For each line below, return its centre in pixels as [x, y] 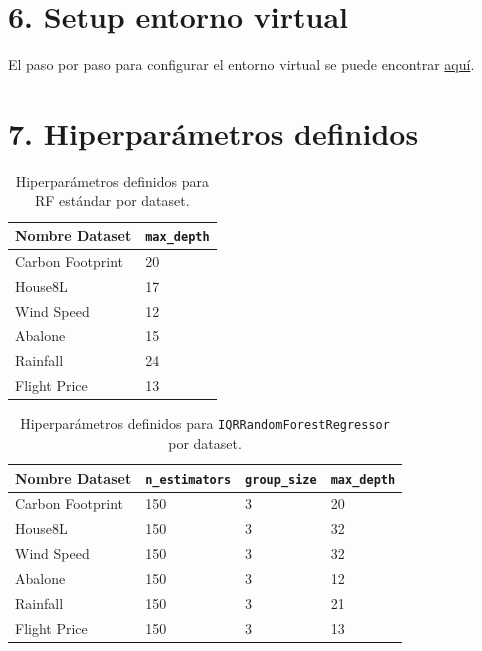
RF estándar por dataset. [112, 200]
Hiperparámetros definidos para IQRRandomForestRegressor [205, 423]
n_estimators [188, 479]
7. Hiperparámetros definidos [213, 132]
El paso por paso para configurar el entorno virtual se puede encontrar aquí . [241, 64]
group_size [281, 479]
